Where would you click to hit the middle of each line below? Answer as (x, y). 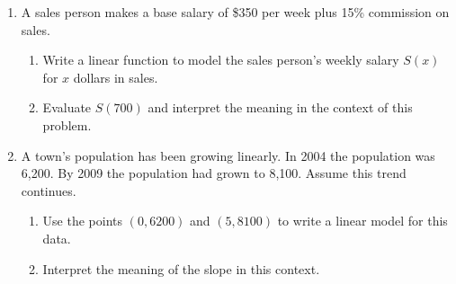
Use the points (83, 221)
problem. (67, 124)
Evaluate (67, 107)
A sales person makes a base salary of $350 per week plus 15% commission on (235, 12)
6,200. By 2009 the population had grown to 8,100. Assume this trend (214, 173)
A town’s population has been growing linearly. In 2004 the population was (228, 155)
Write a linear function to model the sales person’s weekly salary (221, 60)
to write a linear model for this (362, 221)
